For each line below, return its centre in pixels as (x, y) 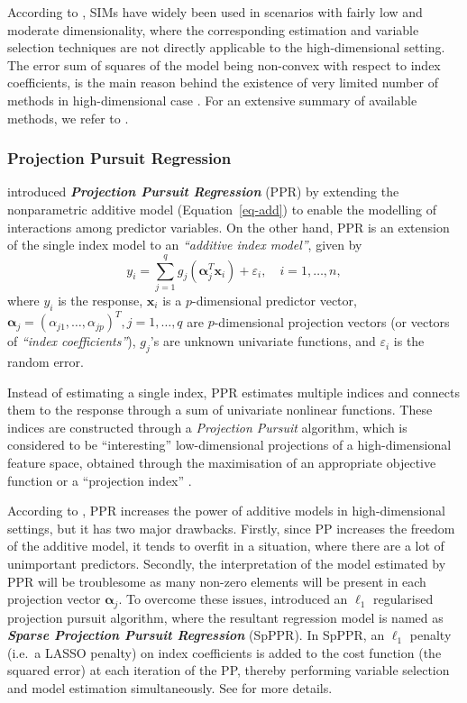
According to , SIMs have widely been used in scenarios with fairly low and (215, 12)
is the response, (101, 300)
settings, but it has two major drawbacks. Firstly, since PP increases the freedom (231, 528)
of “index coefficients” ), (72, 341)
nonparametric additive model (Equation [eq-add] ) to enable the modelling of (222, 209)
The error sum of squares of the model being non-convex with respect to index (224, 64)
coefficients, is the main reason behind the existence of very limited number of (223, 82)
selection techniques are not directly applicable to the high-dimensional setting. (226, 47)
